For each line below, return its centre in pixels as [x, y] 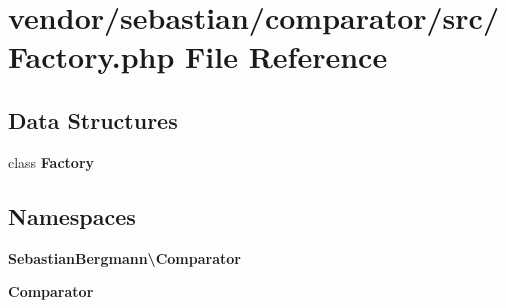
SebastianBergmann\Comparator [124, 257]
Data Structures [93, 119]
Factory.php [91, 56]
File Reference [286, 56]
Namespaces [72, 215]
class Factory [51, 161]
